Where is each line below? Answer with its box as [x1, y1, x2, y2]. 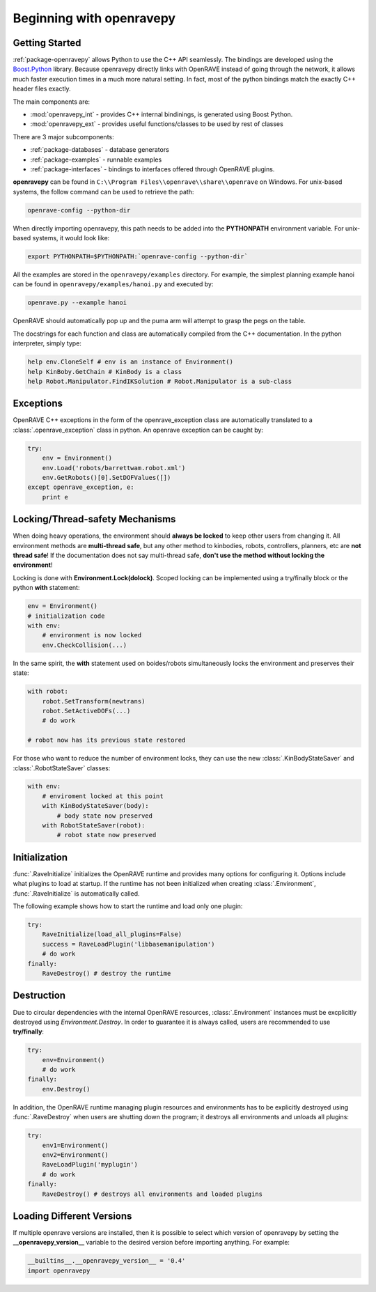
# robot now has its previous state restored [27, 736, 186, 745]
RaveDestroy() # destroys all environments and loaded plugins [42, 1190, 263, 1198]
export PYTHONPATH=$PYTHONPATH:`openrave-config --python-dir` [27, 253, 249, 260]
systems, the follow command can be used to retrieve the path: [13, 187, 194, 196]
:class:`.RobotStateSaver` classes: [13, 763, 111, 772]
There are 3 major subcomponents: [13, 132, 114, 141]
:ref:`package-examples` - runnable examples [30, 155, 162, 164]
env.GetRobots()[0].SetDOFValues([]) [42, 474, 171, 482]
